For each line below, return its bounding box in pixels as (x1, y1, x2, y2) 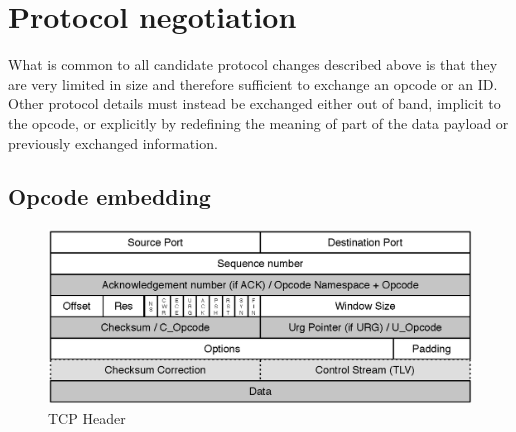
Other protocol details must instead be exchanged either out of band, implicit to (8, 93, 501, 114)
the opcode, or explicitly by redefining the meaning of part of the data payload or (8, 112, 509, 133)
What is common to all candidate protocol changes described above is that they (8, 54, 498, 75)
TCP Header (48, 408, 126, 429)
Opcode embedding (8, 181, 211, 212)
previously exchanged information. (8, 132, 218, 153)
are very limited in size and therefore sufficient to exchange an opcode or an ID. (8, 73, 498, 94)
